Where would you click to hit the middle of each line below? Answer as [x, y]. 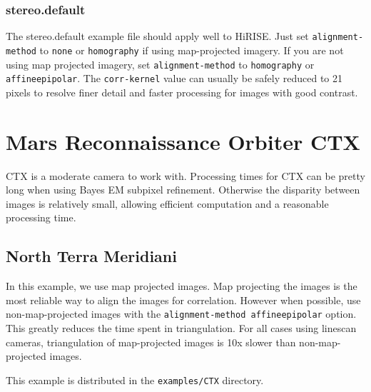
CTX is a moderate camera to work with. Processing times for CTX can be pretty [185, 175]
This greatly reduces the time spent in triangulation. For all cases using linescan [181, 327]
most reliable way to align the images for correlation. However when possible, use [183, 300]
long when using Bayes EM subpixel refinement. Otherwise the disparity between [183, 190]
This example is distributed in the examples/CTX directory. [135, 380]
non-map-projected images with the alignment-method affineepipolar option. [181, 314]
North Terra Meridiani [91, 256]
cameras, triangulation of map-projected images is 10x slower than [151, 342]
